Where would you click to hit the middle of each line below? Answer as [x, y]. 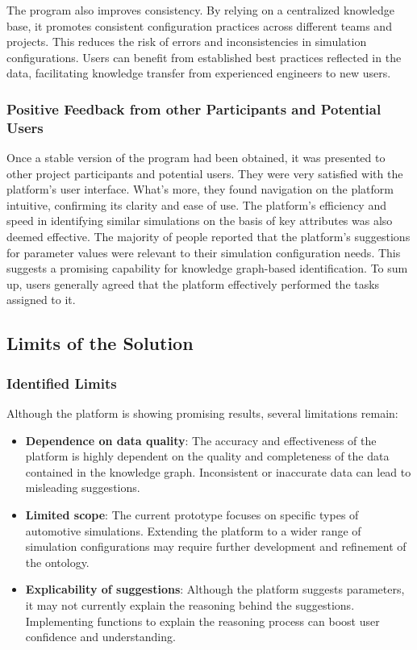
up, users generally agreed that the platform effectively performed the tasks [193, 283]
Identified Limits [62, 383]
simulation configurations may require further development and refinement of [216, 546]
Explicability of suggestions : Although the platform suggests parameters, [215, 589]
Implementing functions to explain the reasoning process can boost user [202, 621]
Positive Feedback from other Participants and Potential [194, 108]
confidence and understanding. [100, 637]
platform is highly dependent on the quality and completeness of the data [207, 456]
